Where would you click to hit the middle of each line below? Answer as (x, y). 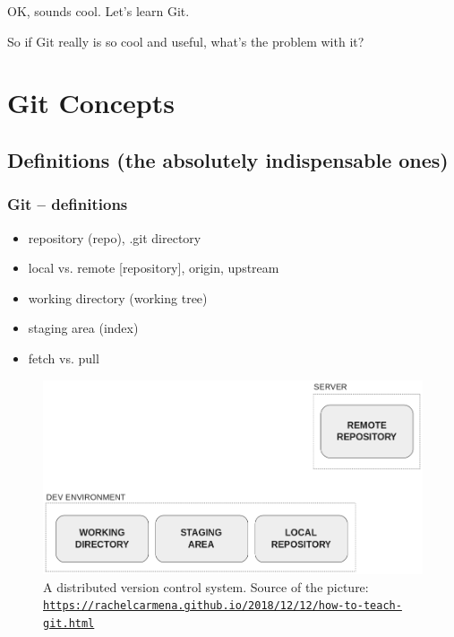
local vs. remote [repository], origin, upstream (154, 268)
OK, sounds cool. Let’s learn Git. (99, 11)
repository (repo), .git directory (115, 237)
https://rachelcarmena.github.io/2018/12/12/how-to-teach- (223, 606)
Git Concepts (91, 103)
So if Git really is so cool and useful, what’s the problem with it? (186, 41)
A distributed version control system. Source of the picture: (206, 586)
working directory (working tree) (118, 297)
